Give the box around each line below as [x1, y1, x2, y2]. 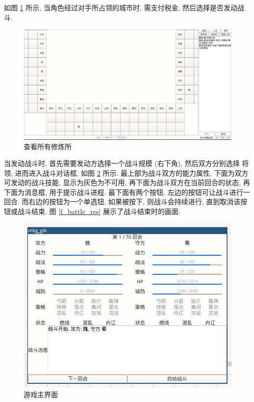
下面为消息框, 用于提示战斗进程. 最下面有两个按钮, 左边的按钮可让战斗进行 [4, 187, 243, 197]
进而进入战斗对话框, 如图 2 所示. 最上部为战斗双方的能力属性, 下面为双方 [15, 167, 249, 178]
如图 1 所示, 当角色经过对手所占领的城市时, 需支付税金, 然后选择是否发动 [4, 2, 237, 12]
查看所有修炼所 [24, 141, 72, 152]
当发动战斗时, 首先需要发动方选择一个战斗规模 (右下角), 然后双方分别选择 [4, 158, 240, 168]
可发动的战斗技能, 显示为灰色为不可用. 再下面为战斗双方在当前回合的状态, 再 [4, 177, 250, 188]
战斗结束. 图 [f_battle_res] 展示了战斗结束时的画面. [17, 206, 180, 216]
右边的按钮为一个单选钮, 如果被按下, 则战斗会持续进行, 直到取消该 [28, 196, 241, 207]
